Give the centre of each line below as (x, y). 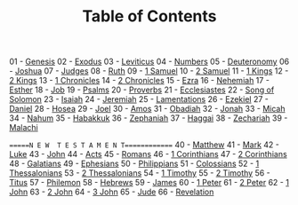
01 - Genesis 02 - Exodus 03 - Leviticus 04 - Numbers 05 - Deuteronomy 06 (149, 62)
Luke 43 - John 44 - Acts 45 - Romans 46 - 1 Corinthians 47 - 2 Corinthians (148, 154)
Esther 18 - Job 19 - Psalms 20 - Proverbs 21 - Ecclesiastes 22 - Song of (142, 90)
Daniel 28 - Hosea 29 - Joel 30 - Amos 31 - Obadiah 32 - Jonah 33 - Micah (147, 109)
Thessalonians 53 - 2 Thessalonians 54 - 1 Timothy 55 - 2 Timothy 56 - (140, 173)
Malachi (24, 128)
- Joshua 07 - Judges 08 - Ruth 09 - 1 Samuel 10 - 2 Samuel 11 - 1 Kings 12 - (149, 71)
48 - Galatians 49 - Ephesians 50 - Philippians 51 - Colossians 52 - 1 (134, 164)
